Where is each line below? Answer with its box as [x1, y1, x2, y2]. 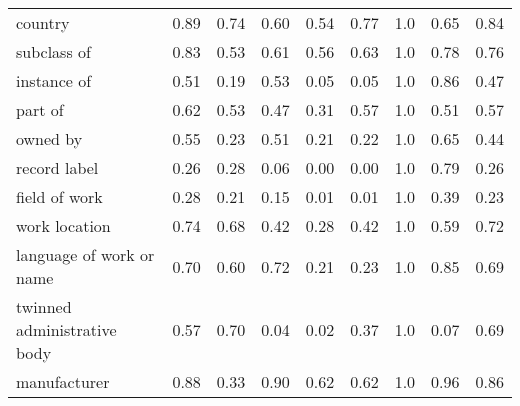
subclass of [16, 40, 91, 63]
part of [16, 98, 64, 121]
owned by [16, 127, 83, 150]
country [16, 11, 70, 34]
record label [16, 156, 99, 179]
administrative [16, 318, 117, 341]
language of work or [16, 243, 155, 266]
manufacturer [16, 370, 110, 393]
